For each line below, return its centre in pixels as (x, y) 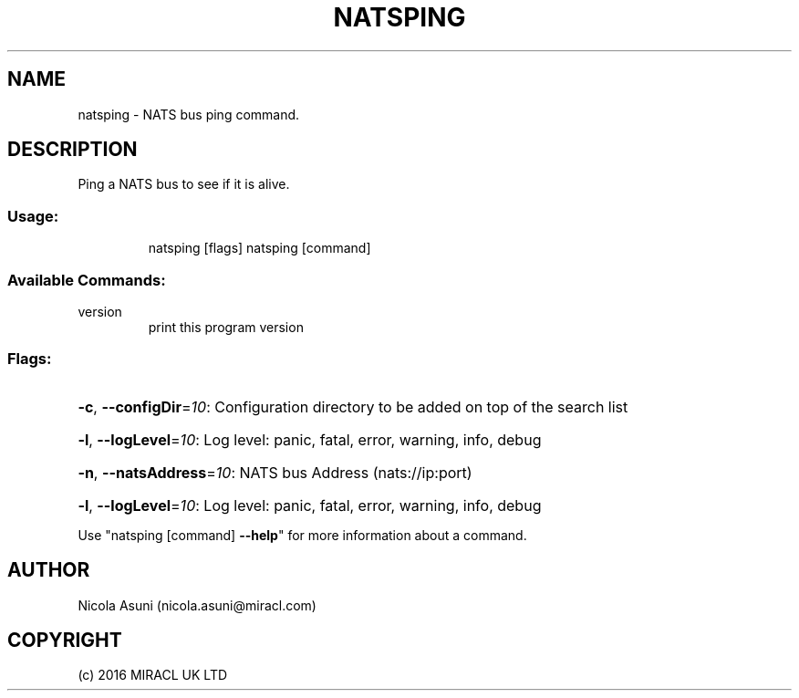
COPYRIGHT (65, 640)
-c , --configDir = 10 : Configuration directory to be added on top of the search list (353, 406)
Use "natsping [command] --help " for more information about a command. (302, 535)
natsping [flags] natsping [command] (259, 248)
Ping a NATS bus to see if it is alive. (184, 184)
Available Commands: (87, 280)
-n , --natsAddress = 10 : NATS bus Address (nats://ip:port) (275, 472)
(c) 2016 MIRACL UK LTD (153, 675)
